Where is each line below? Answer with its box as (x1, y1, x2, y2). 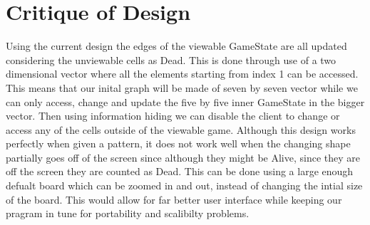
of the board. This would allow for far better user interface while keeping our (6, 192, 342, 206)
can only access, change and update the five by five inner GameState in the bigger (6, 94, 365, 109)
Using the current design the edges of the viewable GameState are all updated (6, 38, 347, 53)
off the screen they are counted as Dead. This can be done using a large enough (6, 164, 354, 179)
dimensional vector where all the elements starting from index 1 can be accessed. (6, 66, 359, 81)
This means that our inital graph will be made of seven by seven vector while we (6, 80, 358, 95)
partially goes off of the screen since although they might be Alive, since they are (6, 150, 360, 164)
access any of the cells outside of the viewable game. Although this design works (6, 122, 356, 137)
